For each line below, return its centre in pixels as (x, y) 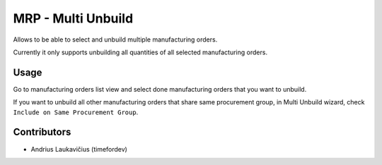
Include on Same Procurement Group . (76, 112)
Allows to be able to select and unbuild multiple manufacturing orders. (115, 39)
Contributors (42, 132)
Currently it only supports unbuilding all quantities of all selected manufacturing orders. (140, 52)
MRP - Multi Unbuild (73, 18)
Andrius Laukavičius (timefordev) (79, 149)
